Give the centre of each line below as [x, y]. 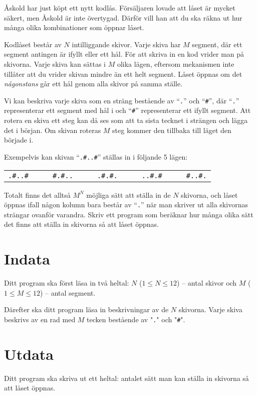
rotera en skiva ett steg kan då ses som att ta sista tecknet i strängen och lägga [126, 120]
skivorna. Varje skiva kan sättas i [55, 63]
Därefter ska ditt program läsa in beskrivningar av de [86, 309]
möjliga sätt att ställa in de [128, 194]
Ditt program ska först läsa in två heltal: [67, 283]
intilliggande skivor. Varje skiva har [126, 44]
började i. [19, 140]
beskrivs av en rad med [40, 319]
